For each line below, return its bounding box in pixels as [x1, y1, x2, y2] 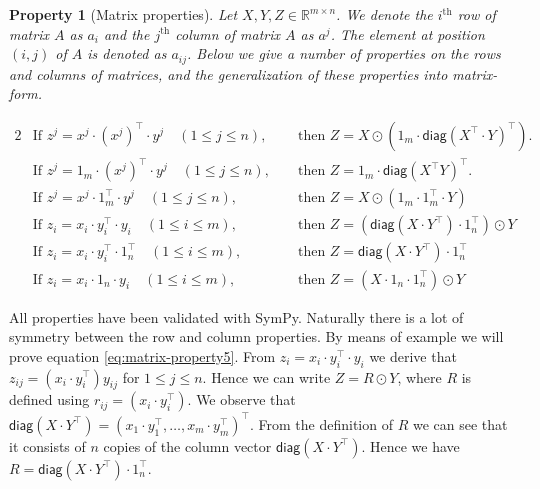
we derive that [369, 345, 457, 366]
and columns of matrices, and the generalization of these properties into [9, 63, 448, 84]
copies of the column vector [103, 435, 272, 456]
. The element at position [330, 23, 485, 44]
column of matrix [175, 23, 280, 44]
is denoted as [87, 43, 167, 64]
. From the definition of [250, 413, 393, 434]
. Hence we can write [202, 366, 331, 387]
